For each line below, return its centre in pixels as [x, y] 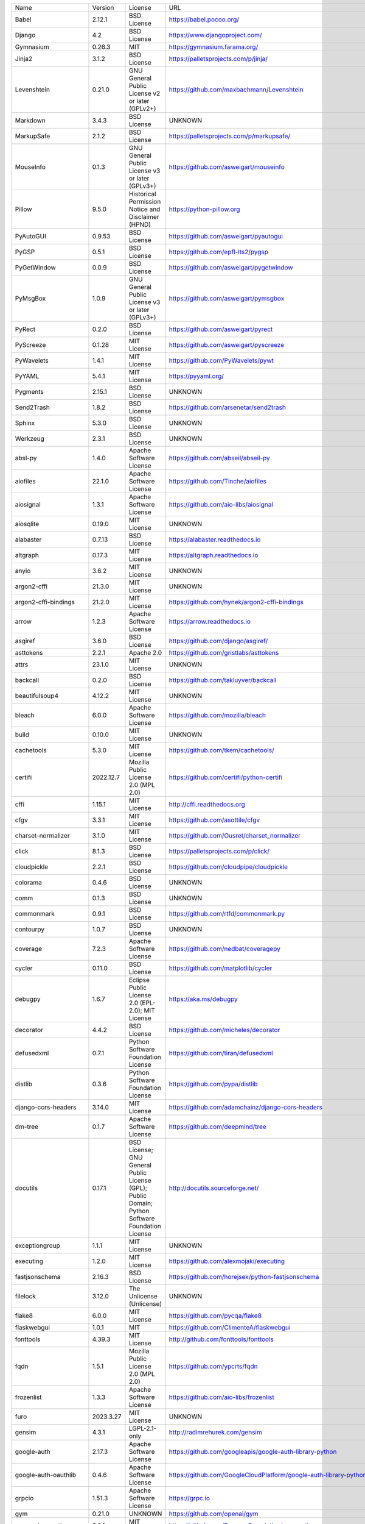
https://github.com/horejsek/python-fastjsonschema [244, 1277]
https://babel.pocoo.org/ [204, 20]
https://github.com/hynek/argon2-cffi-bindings [236, 602]
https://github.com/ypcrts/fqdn [213, 1366]
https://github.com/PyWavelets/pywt [221, 361]
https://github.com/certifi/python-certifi [226, 777]
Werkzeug [30, 439]
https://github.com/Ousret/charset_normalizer [235, 835]
